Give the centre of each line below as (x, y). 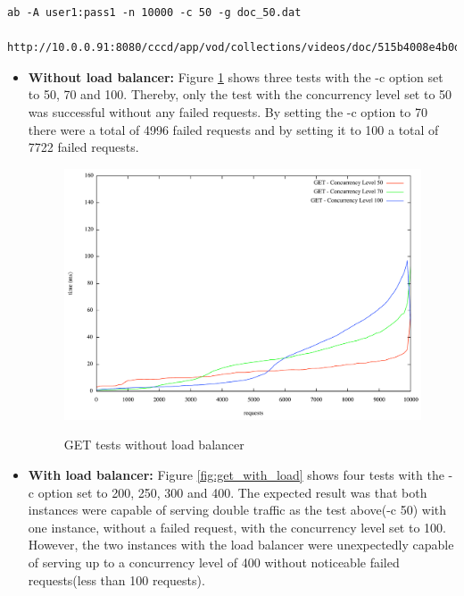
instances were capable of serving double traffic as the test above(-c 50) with (237, 510)
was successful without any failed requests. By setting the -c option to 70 (228, 111)
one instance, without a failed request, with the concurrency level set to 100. (237, 527)
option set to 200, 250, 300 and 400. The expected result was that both (232, 492)
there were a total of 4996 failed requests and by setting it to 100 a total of (233, 129)
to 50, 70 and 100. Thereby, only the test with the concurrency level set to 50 (240, 94)
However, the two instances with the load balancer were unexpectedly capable (241, 545)
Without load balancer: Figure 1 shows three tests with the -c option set (236, 76)
